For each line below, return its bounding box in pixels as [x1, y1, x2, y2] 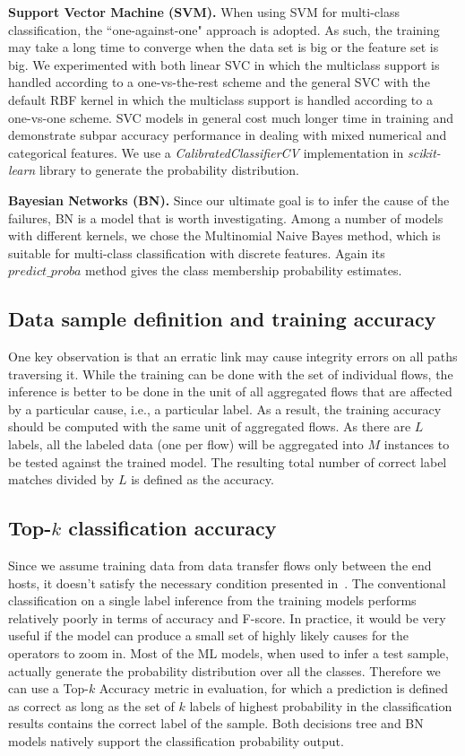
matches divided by [8, 470, 115, 489]
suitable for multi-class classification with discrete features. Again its [8, 243, 385, 262]
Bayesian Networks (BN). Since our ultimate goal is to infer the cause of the [8, 190, 450, 209]
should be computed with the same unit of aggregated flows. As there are [8, 417, 411, 436]
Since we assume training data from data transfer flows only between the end [8, 556, 432, 575]
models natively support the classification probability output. [8, 732, 344, 750]
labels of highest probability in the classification [189, 696, 452, 715]
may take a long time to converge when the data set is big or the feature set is [8, 38, 439, 56]
